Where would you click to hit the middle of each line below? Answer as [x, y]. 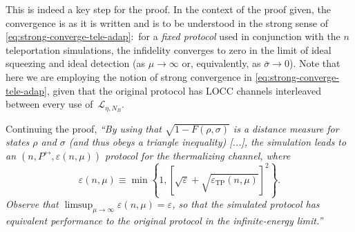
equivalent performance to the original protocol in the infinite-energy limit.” [164, 221]
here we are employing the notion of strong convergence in [129, 76]
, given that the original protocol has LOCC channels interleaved [184, 90]
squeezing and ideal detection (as [75, 63]
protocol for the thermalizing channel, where [198, 155]
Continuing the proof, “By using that [84, 128]
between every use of [49, 104]
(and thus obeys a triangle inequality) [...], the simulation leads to [208, 142]
